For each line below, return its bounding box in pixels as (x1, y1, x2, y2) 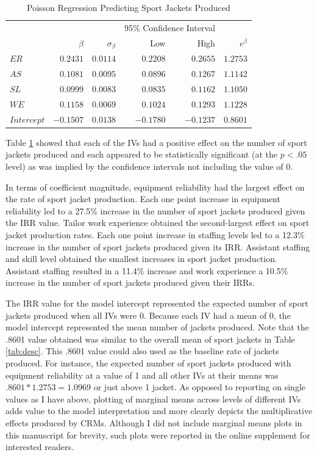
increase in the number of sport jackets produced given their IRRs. (5, 276, 255, 289)
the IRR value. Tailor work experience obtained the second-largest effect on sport (5, 216, 310, 229)
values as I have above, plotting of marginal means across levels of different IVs (5, 392, 301, 405)
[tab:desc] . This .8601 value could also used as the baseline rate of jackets (5, 344, 279, 357)
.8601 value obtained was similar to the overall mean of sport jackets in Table (5, 332, 295, 345)
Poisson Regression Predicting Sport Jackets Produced (27, 1, 230, 13)
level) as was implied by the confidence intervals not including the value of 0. (5, 160, 293, 173)
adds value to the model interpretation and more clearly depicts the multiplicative (5, 404, 313, 417)
